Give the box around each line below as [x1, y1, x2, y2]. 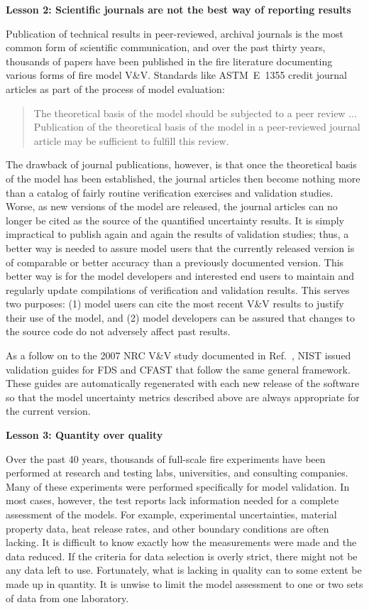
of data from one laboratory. [6, 590, 129, 605]
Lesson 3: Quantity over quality [6, 427, 163, 442]
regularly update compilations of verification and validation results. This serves [6, 282, 350, 297]
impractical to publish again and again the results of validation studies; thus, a [6, 227, 349, 241]
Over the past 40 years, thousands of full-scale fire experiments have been [6, 451, 326, 466]
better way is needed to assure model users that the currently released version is [6, 240, 355, 255]
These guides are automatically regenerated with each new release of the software [6, 376, 360, 391]
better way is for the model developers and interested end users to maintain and [6, 268, 354, 283]
